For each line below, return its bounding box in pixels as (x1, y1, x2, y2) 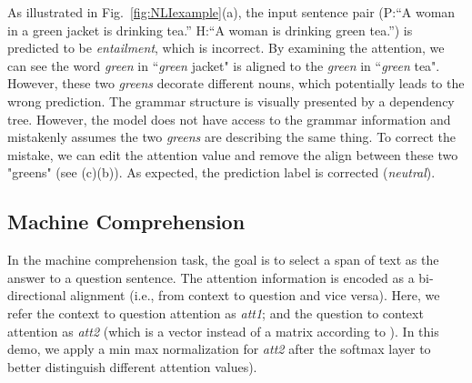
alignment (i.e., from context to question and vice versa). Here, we (70, 286, 440, 305)
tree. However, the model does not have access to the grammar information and (7, 109, 451, 128)
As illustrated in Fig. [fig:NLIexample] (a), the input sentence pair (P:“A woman (7, 3, 456, 21)
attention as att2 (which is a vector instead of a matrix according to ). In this (7, 321, 439, 340)
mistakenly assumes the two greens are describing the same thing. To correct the (7, 127, 456, 146)
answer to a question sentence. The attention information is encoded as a (7, 267, 415, 287)
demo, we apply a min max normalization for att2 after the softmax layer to (7, 339, 431, 358)
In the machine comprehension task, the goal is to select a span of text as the (7, 250, 439, 269)
